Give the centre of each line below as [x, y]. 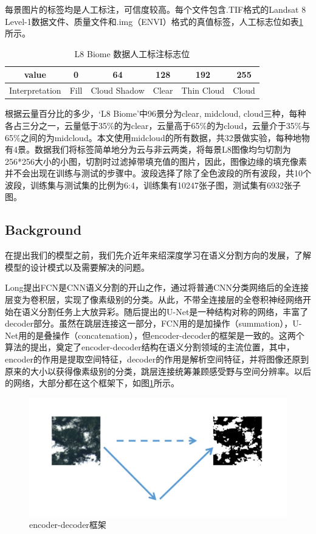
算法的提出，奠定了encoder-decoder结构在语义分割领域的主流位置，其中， [150, 347]
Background [43, 230]
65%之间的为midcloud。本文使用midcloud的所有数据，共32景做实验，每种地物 [157, 137]
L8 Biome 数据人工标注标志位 [132, 53]
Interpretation [35, 90]
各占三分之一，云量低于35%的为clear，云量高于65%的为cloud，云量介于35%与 [158, 125]
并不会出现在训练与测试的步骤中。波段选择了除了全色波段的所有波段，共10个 [158, 173]
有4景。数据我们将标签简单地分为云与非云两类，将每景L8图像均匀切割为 [148, 149]
